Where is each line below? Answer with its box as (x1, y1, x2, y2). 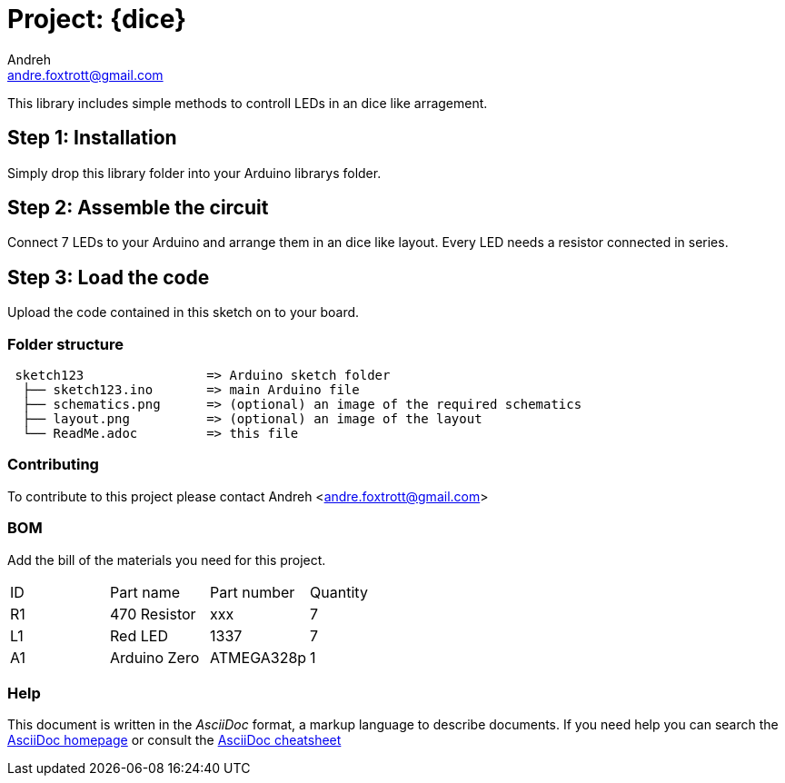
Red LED (110, 626, 168, 645)
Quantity (310, 582, 368, 601)
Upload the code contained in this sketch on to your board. (7, 304, 360, 321)
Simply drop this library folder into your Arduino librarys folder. (7, 164, 382, 181)
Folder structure (7, 334, 124, 353)
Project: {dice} (7, 4, 187, 35)
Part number (210, 582, 295, 601)
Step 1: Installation (7, 126, 177, 150)
